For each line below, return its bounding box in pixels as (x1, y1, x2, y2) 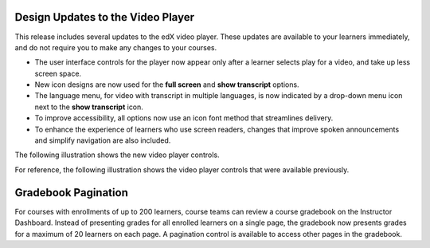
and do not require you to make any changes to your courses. (14, 42, 217, 52)
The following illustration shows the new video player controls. (14, 150, 220, 159)
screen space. (34, 69, 82, 78)
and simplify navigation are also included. (34, 136, 171, 145)
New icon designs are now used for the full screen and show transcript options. (34, 80, 299, 89)
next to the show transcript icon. (34, 102, 143, 112)
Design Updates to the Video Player (14, 10, 195, 24)
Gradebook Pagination (14, 186, 129, 199)
